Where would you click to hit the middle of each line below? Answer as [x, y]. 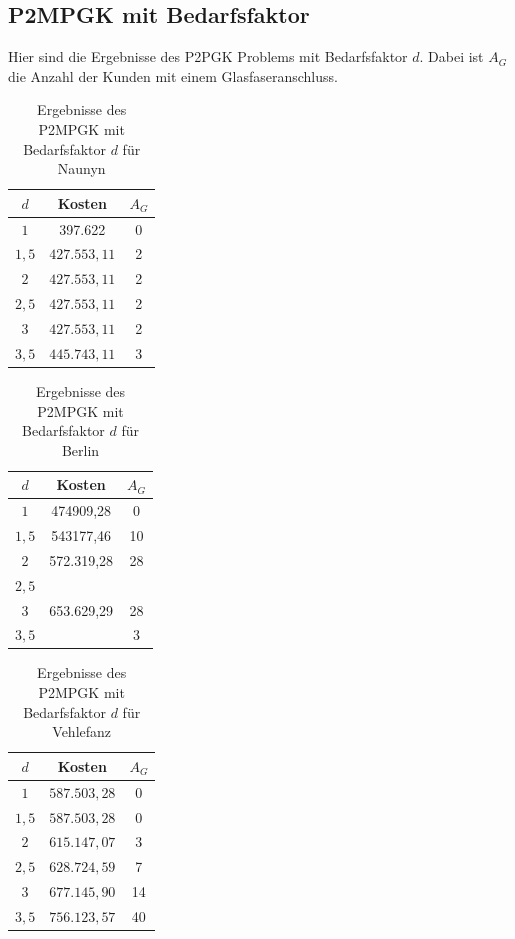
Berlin [80, 449]
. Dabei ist [451, 56]
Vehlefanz [82, 731]
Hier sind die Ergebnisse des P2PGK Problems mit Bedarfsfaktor [208, 56]
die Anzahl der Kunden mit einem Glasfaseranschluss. [173, 75]
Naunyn [81, 168]
